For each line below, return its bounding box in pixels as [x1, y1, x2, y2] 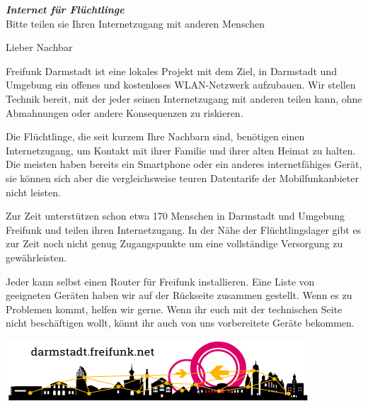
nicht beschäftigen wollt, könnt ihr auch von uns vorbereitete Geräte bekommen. [6, 315, 355, 330]
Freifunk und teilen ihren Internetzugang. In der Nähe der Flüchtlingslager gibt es [6, 222, 362, 237]
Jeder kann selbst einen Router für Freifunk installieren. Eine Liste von [6, 274, 315, 288]
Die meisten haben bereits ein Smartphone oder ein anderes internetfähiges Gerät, [6, 157, 362, 171]
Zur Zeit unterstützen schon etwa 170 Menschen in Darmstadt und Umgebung [6, 208, 345, 223]
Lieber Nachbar [6, 40, 73, 55]
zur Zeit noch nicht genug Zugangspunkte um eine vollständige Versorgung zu [6, 236, 343, 251]
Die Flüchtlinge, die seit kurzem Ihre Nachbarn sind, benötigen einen [6, 129, 305, 144]
